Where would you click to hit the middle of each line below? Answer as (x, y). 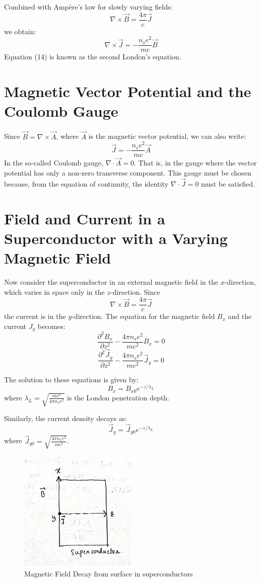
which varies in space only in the (54, 292)
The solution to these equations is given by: (71, 379)
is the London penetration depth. (118, 397)
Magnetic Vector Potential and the (128, 91)
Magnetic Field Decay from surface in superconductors (109, 574)
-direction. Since (135, 292)
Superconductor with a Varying (116, 238)
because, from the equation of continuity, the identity (86, 183)
